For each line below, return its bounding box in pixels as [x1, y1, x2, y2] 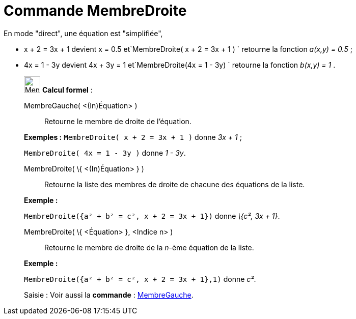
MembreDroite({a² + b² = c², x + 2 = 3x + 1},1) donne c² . [24, 274, 256, 283]
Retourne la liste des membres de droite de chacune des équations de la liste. [44, 180, 305, 189]
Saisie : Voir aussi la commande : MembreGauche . [24, 290, 194, 299]
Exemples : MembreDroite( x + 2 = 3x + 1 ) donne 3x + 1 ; [24, 132, 242, 141]
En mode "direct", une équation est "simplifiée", [4, 28, 163, 38]
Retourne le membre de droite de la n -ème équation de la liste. [44, 243, 254, 252]
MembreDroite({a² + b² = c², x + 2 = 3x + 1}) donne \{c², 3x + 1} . [24, 211, 280, 220]
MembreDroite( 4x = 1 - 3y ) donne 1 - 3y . [24, 148, 186, 157]
